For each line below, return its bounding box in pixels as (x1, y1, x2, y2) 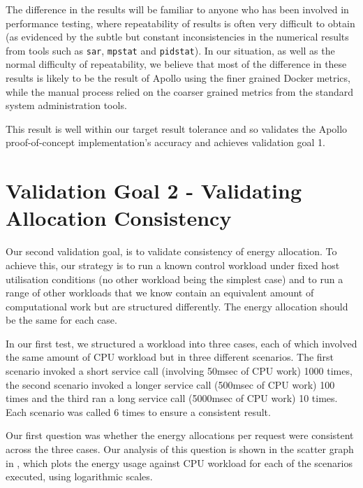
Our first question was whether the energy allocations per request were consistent (6, 428, 354, 443)
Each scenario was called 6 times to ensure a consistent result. (6, 404, 271, 419)
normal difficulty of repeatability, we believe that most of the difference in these (6, 57, 347, 71)
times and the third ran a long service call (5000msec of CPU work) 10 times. (6, 391, 338, 406)
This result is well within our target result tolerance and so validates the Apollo (6, 121, 348, 136)
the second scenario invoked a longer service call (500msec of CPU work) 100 (6, 377, 335, 392)
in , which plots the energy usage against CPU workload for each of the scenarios (6, 455, 353, 470)
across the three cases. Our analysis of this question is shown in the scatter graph (6, 442, 354, 457)
